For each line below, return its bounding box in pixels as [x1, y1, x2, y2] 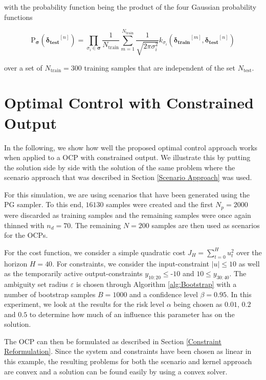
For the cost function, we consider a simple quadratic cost [4, 247, 186, 257]
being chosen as [173, 299, 223, 309]
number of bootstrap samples [4, 288, 96, 299]
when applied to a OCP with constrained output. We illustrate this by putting [4, 152, 251, 163]
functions [4, 11, 33, 22]
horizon [4, 258, 28, 269]
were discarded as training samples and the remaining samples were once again [4, 209, 251, 220]
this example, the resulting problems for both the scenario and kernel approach [4, 356, 252, 367]
